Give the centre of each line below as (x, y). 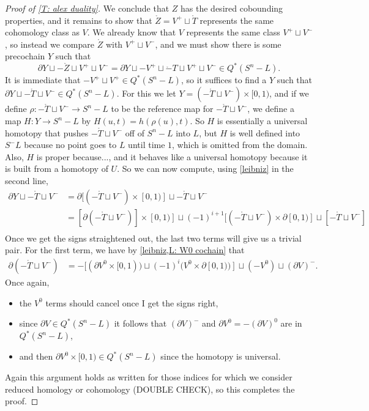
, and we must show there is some (218, 44)
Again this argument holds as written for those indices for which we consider (149, 377)
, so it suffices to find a (224, 80)
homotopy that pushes (47, 132)
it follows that (140, 323)
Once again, (27, 282)
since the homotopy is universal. (221, 356)
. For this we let (146, 93)
